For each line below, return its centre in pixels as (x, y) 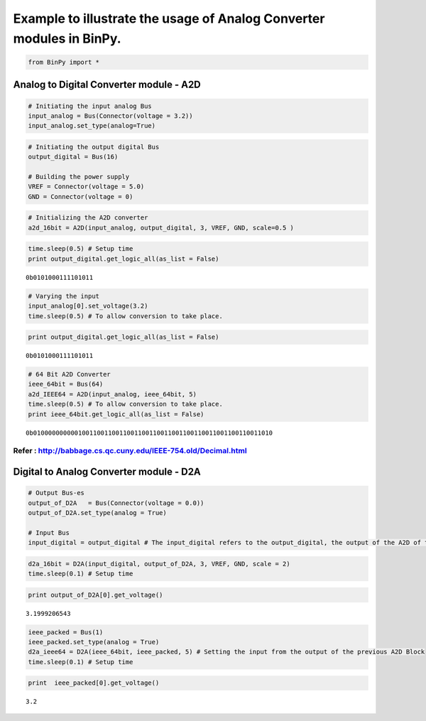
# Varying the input (64, 296)
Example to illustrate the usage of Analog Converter (169, 18)
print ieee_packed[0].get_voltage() (94, 683)
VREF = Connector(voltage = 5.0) (86, 187)
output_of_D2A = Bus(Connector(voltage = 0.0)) (116, 503)
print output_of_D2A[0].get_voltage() (95, 595)
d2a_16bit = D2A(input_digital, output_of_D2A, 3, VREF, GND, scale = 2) (159, 564)
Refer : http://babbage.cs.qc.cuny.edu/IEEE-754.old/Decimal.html (130, 451)
